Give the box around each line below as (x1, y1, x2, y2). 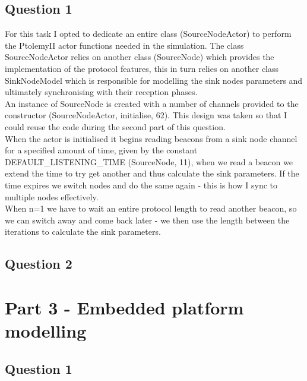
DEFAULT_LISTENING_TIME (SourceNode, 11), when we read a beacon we (5, 155, 293, 168)
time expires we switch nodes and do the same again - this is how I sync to (5, 178, 277, 191)
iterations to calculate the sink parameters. (5, 225, 161, 238)
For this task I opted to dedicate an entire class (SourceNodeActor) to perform (5, 27, 292, 40)
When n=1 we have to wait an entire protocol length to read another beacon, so (5, 202, 297, 215)
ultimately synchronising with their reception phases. (5, 86, 198, 98)
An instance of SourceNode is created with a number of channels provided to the (5, 97, 299, 109)
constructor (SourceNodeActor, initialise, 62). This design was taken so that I (5, 109, 287, 121)
